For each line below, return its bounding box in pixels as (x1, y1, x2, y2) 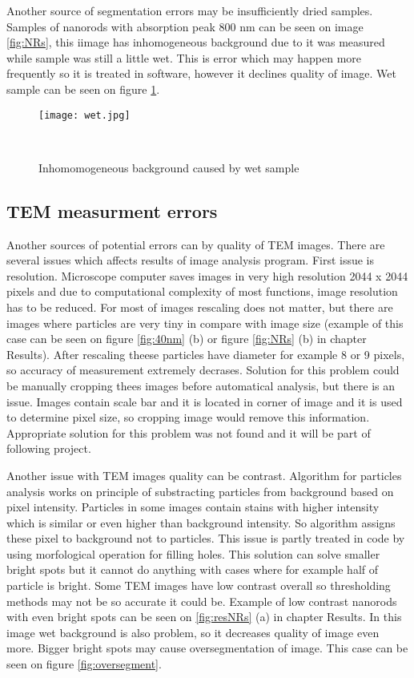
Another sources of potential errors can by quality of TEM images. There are (6, 236, 385, 252)
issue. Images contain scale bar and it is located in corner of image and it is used (6, 393, 403, 410)
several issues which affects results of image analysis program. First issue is (6, 252, 375, 268)
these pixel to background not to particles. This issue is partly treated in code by (6, 530, 405, 547)
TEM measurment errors (6, 198, 218, 223)
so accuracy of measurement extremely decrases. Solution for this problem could (6, 361, 400, 378)
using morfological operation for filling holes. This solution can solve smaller (6, 545, 380, 562)
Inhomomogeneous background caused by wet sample (38, 159, 299, 176)
